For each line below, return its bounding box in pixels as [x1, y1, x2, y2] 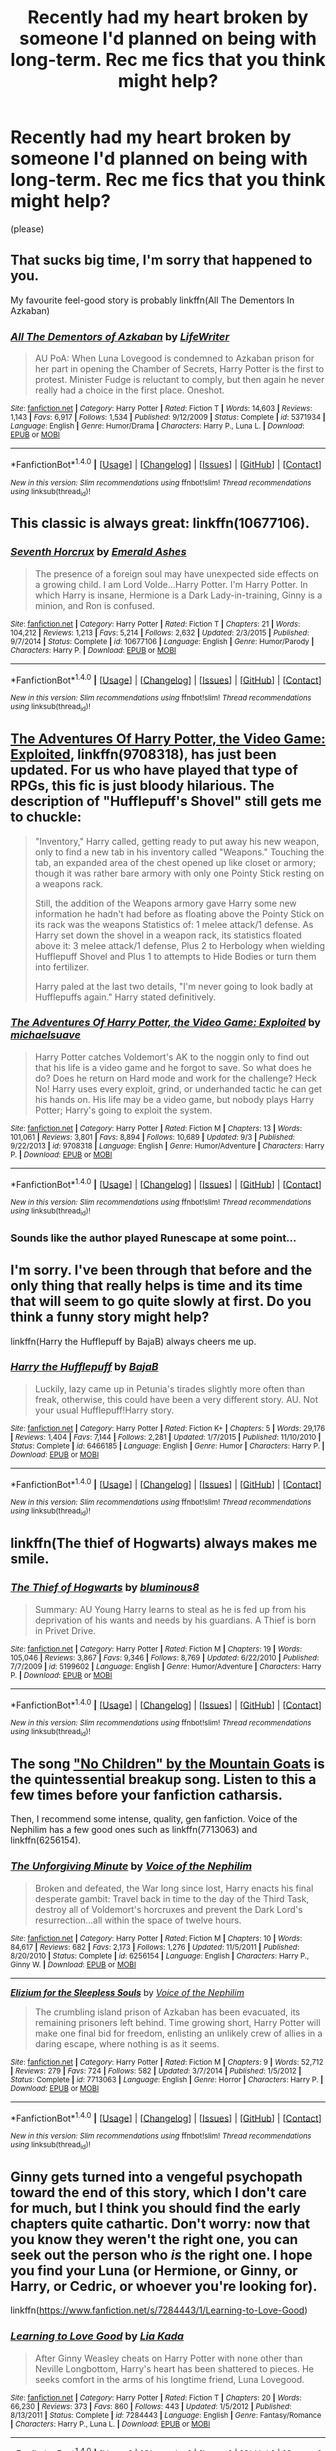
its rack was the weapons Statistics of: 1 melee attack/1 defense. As [34, 918, 314, 930]
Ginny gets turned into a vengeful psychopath [10, 2168, 303, 2185]
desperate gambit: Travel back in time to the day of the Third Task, [34, 1892, 310, 1905]
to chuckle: [10, 809, 82, 826]
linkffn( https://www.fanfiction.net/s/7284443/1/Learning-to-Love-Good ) [10, 2304, 308, 2316]
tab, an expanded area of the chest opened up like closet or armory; [34, 856, 317, 868]
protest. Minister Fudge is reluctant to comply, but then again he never [34, 374, 325, 386]
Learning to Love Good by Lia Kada [10, 2329, 185, 2343]
